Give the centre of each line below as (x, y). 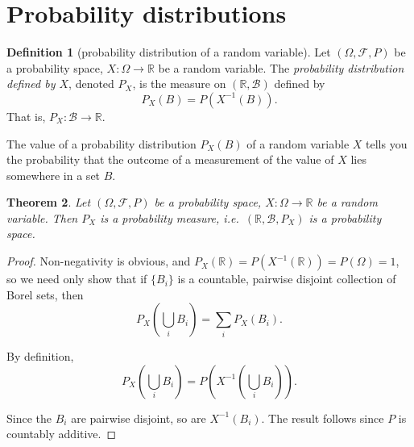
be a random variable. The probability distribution (281, 67)
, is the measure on (179, 84)
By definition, (40, 356)
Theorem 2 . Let (49, 202)
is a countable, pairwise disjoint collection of (287, 279)
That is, (26, 116)
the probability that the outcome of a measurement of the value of (170, 159)
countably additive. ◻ (62, 434)
